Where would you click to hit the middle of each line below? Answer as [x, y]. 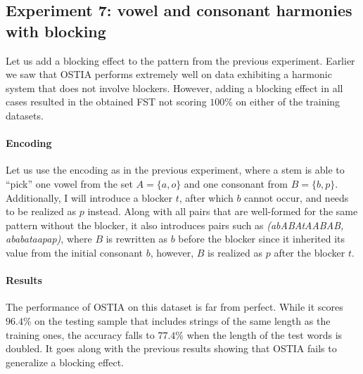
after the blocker [310, 252]
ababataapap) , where [49, 239]
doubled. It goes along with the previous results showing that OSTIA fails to [171, 348]
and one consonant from [236, 183]
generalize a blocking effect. [65, 362]
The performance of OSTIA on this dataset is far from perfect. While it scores [174, 307]
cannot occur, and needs [297, 197]
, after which [206, 197]
